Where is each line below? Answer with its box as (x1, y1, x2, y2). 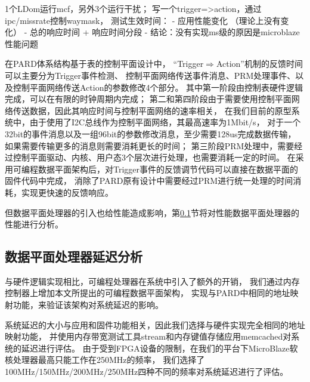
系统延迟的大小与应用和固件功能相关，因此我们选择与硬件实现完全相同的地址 (5, 318, 305, 331)
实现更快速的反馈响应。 (21, 186, 113, 198)
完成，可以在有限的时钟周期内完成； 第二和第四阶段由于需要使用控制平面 (5, 93, 292, 105)
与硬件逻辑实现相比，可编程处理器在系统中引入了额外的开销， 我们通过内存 (5, 275, 300, 287)
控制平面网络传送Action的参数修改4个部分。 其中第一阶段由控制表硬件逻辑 (13, 81, 303, 93)
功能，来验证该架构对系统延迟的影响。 (13, 298, 163, 311)
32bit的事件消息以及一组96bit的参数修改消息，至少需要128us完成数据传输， (5, 127, 296, 140)
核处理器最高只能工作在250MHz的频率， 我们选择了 (5, 353, 205, 366)
